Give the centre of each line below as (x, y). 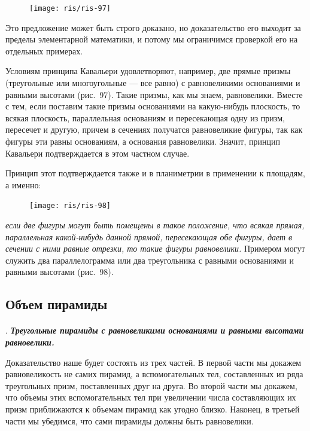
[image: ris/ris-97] (70, 8)
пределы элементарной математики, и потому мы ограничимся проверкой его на (152, 39)
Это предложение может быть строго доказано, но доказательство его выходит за (153, 27)
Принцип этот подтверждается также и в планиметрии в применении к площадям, (155, 173)
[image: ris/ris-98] (70, 206)
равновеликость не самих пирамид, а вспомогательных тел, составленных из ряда (154, 374)
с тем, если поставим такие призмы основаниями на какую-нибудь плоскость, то (153, 106)
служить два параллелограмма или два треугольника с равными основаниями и (150, 260)
